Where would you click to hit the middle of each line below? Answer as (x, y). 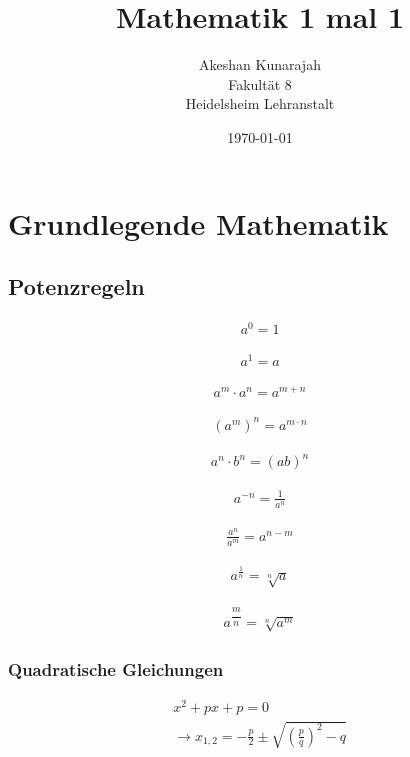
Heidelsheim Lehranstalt (260, 103)
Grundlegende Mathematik (198, 222)
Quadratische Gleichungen (116, 668)
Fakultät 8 (260, 83)
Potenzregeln (76, 286)
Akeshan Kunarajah (260, 64)
